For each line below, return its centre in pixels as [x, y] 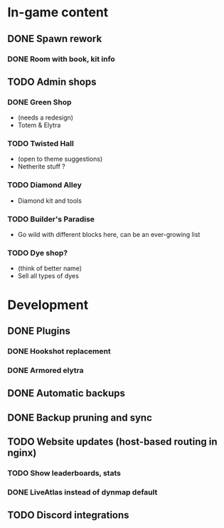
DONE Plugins [39, 331]
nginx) [22, 453]
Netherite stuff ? [42, 167]
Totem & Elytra [39, 125]
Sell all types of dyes [48, 276]
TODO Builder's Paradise [51, 219]
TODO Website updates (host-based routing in [112, 442]
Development [48, 305]
